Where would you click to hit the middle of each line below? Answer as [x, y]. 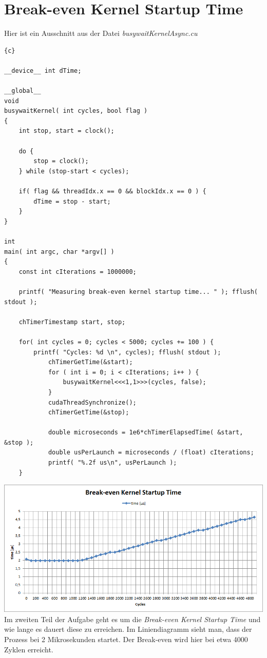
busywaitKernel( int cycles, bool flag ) [76, 111]
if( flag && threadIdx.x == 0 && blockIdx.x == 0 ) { [112, 192]
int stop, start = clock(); [66, 131]
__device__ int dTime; [43, 71]
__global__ [23, 91]
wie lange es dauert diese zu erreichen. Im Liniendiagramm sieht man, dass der [128, 629]
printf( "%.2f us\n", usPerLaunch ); [112, 463]
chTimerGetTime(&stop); [89, 413]
